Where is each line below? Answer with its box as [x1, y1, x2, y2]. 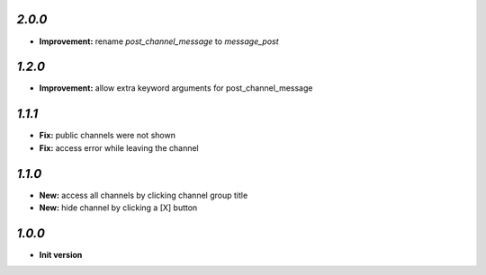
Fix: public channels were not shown [39, 130, 175, 141]
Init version [39, 249, 83, 260]
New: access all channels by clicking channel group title [39, 190, 248, 200]
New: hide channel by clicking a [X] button [39, 202, 198, 213]
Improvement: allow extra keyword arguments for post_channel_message [39, 83, 313, 93]
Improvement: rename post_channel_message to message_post [39, 36, 279, 47]
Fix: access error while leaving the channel [39, 142, 199, 153]
